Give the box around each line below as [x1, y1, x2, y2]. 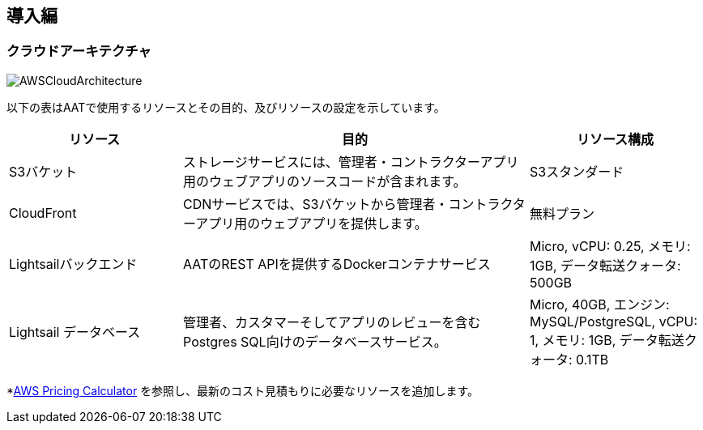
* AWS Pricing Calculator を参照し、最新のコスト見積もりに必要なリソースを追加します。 [6, 383, 479, 398]
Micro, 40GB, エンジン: [530, 296, 670, 313]
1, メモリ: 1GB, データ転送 [530, 331, 684, 348]
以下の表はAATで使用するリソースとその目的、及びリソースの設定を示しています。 [6, 100, 445, 114]
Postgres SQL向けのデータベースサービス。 [183, 333, 447, 350]
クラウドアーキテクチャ [6, 43, 151, 60]
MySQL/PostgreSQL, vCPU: [530, 313, 698, 330]
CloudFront [9, 204, 77, 221]
